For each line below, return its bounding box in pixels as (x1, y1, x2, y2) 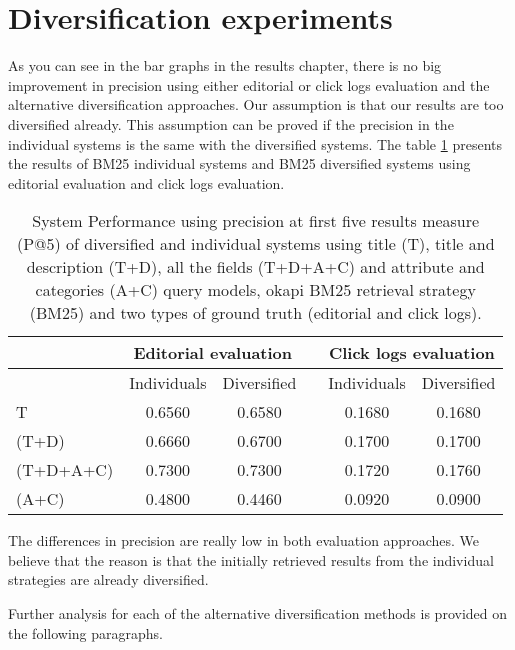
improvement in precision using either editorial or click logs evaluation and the (8, 74, 490, 95)
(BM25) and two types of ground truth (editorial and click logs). (29, 301, 482, 325)
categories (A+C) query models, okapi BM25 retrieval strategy (35, 278, 476, 302)
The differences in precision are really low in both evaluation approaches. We (8, 530, 479, 551)
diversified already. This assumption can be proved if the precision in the (8, 113, 454, 134)
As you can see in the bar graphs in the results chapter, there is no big (8, 55, 442, 76)
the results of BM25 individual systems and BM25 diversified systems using (8, 153, 471, 174)
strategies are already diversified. (8, 569, 209, 590)
